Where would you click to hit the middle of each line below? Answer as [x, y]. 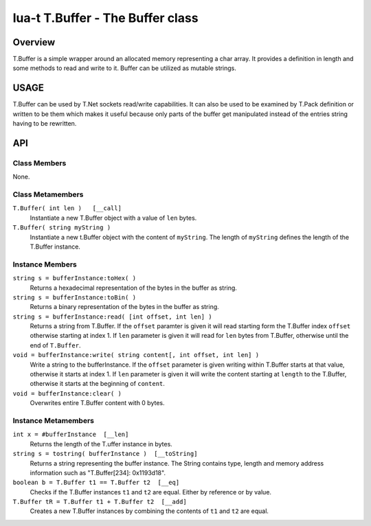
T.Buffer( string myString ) [62, 228]
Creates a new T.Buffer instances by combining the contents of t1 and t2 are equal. [149, 511]
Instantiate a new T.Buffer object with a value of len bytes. [113, 218]
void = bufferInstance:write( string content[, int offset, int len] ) [136, 355]
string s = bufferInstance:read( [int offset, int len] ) [112, 317]
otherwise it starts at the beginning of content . [97, 384]
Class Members [40, 163]
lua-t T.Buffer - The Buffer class [105, 18]
